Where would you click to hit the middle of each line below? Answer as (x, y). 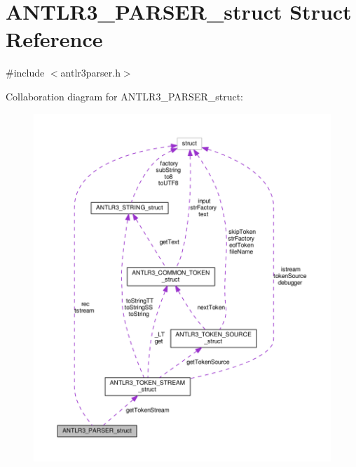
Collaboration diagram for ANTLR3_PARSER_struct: (125, 96)
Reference (54, 39)
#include (25, 73)
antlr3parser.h (90, 73)
